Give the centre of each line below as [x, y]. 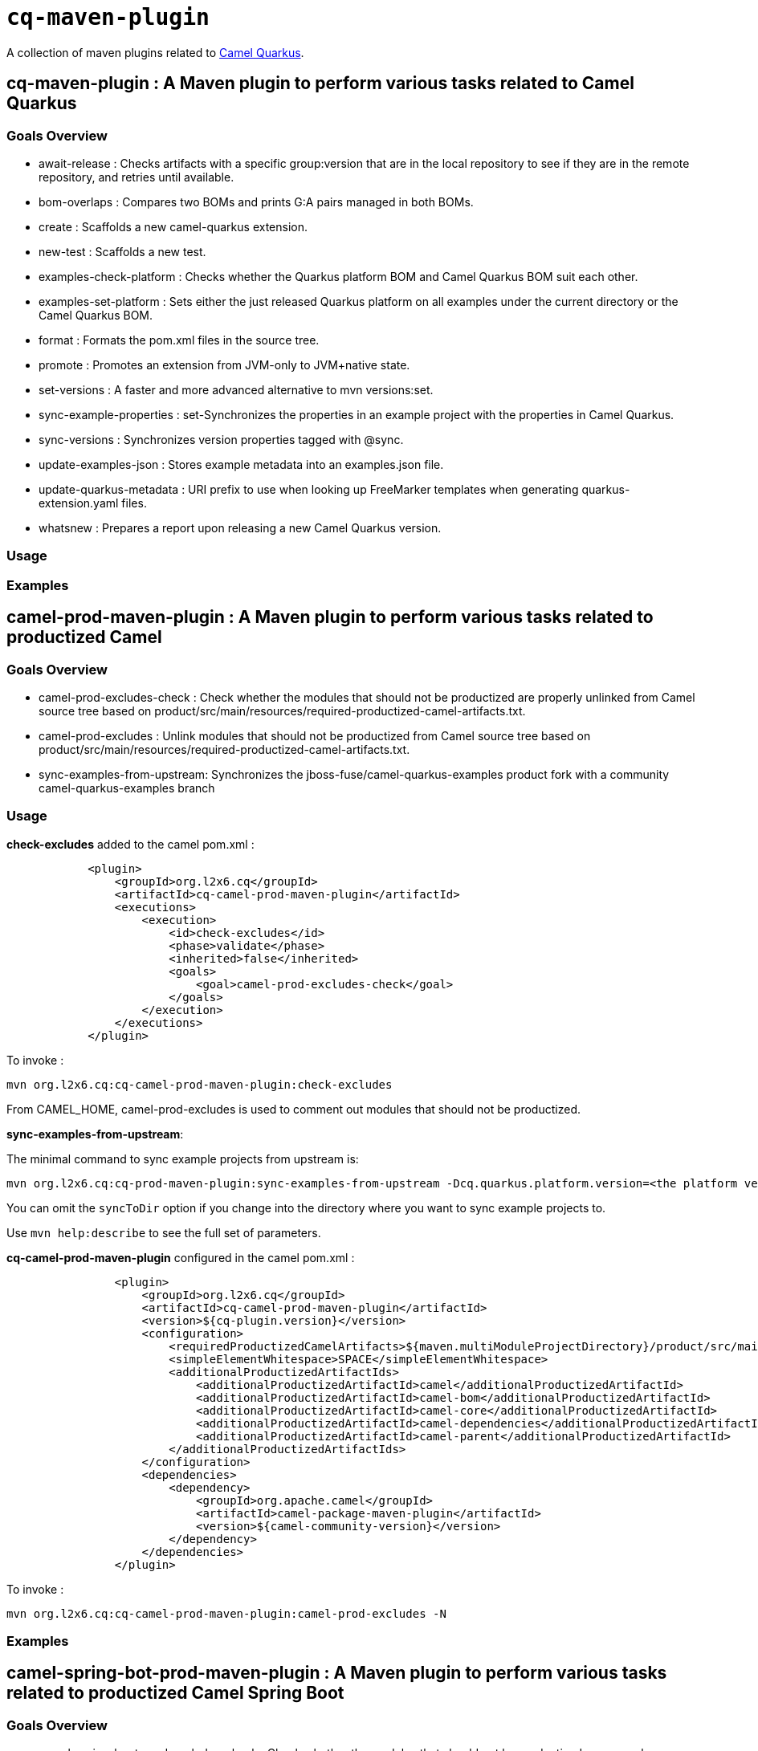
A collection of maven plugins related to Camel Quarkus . [155, 52]
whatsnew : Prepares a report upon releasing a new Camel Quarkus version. [240, 527]
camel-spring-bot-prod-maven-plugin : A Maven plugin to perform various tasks [337, 1673]
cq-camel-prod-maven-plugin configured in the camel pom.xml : [181, 1257]
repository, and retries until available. [137, 177]
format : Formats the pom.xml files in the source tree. [179, 340]
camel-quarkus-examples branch [127, 788]
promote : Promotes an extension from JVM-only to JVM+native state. [224, 364]
